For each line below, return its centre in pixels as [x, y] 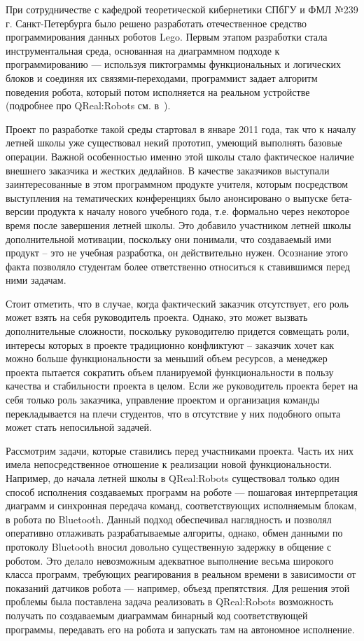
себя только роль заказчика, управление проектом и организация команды [163, 400]
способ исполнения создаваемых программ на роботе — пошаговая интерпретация [182, 491]
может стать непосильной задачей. [79, 427]
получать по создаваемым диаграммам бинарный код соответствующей [157, 615]
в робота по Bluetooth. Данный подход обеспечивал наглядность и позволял [169, 519]
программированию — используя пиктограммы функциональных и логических [173, 64]
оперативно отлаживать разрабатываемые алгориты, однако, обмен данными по [174, 533]
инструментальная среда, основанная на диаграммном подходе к [143, 50]
